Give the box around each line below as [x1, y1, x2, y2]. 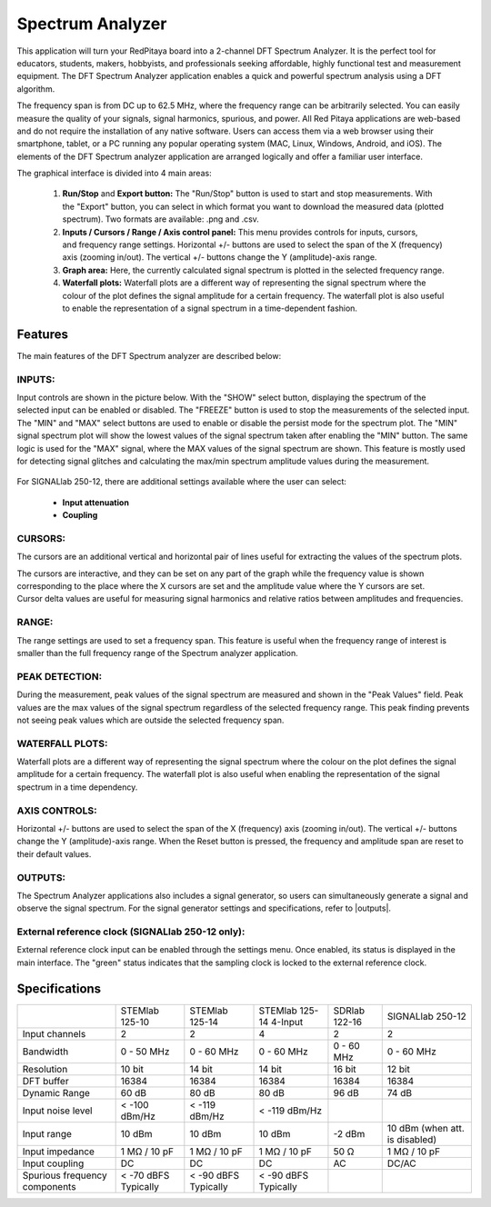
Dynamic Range [22, 1086, 91, 1099]
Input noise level [22, 1104, 93, 1117]
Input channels [22, 1027, 86, 1040]
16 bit [333, 1062, 356, 1075]
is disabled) [386, 1132, 436, 1145]
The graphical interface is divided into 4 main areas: [16, 168, 213, 179]
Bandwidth [22, 1045, 69, 1058]
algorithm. [16, 83, 55, 95]
